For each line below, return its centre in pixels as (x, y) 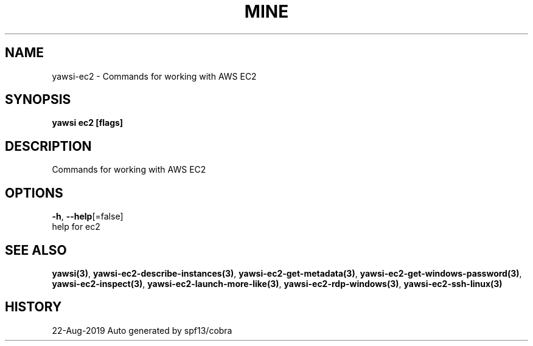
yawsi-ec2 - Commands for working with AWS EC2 (154, 76)
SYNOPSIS (38, 100)
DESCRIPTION (48, 146)
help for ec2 (76, 227)
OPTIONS (34, 193)
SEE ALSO (36, 250)
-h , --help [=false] (88, 216)
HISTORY (33, 307)
